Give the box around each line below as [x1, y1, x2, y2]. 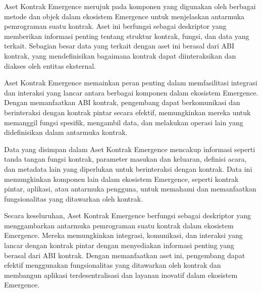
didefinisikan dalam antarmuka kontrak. [4, 127, 128, 137]
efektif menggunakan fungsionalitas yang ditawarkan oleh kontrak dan [4, 260, 221, 270]
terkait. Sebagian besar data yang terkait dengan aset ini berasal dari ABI [4, 40, 235, 51]
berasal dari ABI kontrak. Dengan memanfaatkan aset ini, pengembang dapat [4, 250, 245, 260]
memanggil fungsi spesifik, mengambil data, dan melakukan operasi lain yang [4, 117, 243, 127]
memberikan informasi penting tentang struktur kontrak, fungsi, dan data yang [4, 30, 249, 41]
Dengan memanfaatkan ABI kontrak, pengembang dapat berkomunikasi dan [4, 97, 240, 108]
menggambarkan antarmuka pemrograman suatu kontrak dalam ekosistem [4, 220, 234, 230]
